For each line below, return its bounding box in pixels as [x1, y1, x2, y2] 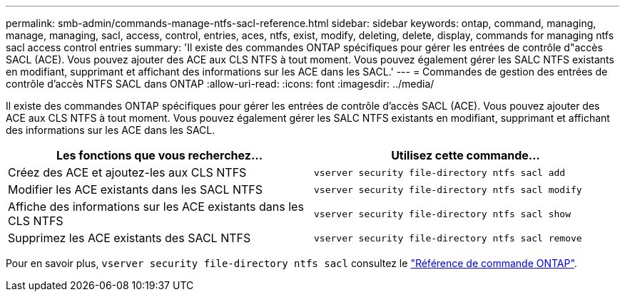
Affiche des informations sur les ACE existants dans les [8, 199, 304, 214]
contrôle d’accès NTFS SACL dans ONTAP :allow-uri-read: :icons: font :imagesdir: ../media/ [6, 78, 435, 90]
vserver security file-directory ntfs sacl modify [314, 184, 582, 195]
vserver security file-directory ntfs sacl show [314, 208, 571, 219]
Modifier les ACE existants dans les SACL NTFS [8, 182, 263, 197]
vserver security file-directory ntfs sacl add [314, 167, 566, 178]
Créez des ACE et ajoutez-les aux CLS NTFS [8, 165, 247, 179]
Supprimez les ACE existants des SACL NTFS [8, 231, 251, 245]
